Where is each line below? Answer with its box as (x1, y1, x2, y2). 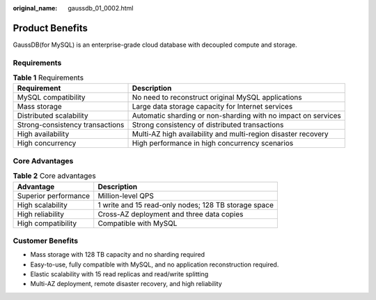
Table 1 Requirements (13, 73, 84, 83)
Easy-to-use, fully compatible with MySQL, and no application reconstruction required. (30, 260, 279, 269)
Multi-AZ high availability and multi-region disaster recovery (132, 129, 329, 139)
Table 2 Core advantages (13, 171, 97, 181)
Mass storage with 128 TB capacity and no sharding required (30, 250, 205, 259)
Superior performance (17, 190, 91, 200)
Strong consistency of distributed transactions (132, 120, 284, 130)
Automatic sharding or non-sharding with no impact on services (132, 111, 341, 121)
